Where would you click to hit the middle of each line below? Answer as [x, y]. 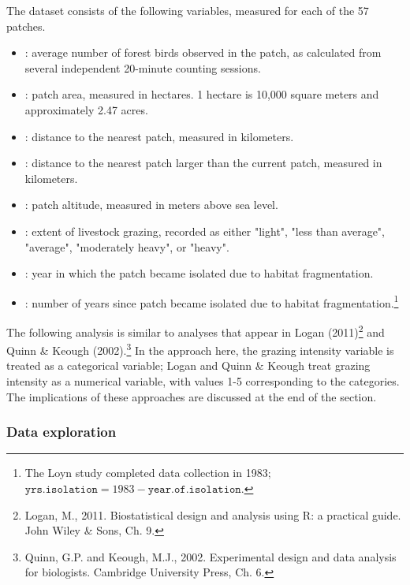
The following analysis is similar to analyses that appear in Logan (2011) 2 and [196, 330]
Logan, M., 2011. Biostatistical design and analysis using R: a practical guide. [213, 514]
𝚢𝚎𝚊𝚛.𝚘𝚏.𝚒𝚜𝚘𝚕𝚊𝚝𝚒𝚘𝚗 [194, 490]
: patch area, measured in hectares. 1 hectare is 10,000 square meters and [202, 94]
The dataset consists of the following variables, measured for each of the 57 [188, 10]
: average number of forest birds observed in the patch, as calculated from [203, 52]
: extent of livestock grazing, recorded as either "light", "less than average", [205, 231]
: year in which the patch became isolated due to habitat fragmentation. [199, 273]
